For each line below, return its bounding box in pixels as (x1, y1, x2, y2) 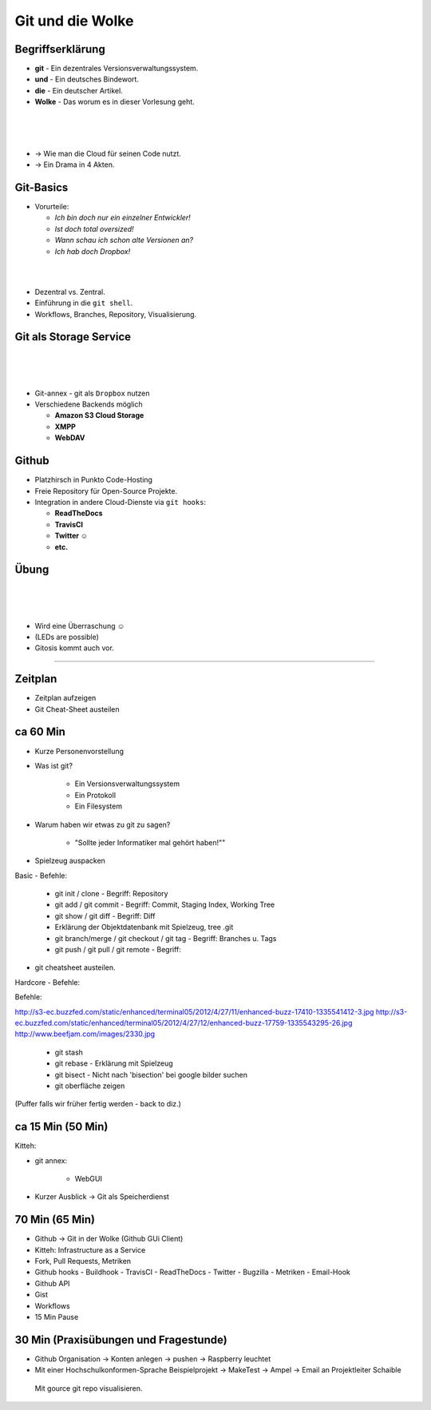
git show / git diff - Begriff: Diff (54, 911, 156, 920)
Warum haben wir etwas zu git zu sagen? (34, 820, 171, 829)
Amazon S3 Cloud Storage (54, 411, 144, 420)
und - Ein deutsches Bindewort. (34, 74, 140, 84)
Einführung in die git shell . (34, 298, 133, 308)
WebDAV (54, 433, 85, 443)
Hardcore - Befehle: (14, 977, 80, 987)
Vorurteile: (34, 202, 69, 212)
